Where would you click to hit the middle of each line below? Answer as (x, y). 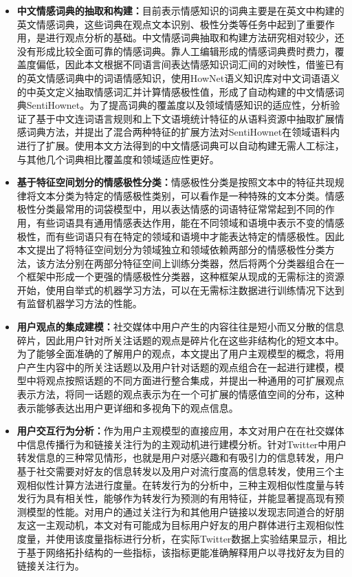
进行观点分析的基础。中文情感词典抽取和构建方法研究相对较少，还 (195, 38)
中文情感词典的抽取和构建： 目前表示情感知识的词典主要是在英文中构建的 (180, 10)
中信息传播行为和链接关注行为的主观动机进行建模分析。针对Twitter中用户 (182, 444)
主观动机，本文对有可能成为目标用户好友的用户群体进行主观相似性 (195, 525)
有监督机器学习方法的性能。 (79, 303)
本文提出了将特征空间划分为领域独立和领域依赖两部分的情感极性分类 (171, 250)
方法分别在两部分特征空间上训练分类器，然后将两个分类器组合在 (190, 263)
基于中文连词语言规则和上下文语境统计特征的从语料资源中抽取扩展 (185, 118)
